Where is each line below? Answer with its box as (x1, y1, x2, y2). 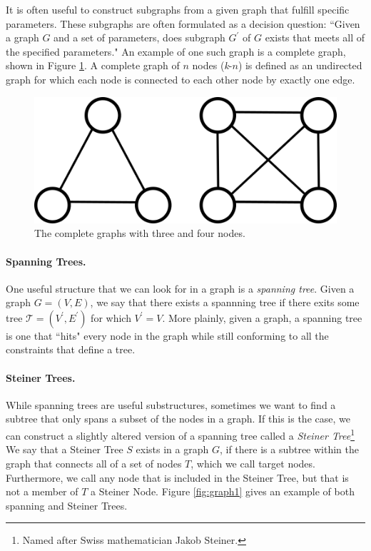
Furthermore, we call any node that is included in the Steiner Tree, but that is (6, 470, 349, 485)
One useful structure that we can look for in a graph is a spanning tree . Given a (6, 280, 355, 295)
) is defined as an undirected (238, 58, 362, 73)
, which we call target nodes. (190, 455, 315, 470)
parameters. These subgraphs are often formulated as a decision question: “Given (6, 16, 360, 31)
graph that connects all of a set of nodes (6, 455, 182, 470)
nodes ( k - (192, 58, 233, 73)
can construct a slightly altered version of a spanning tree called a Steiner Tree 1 (6, 426, 355, 443)
